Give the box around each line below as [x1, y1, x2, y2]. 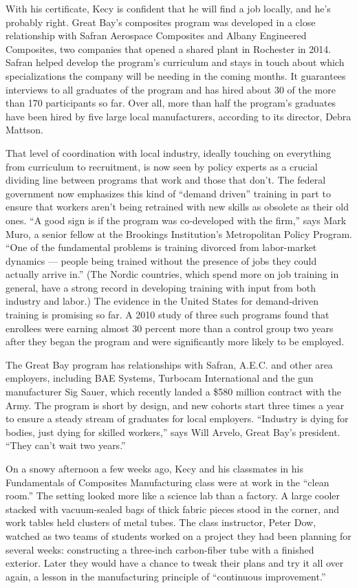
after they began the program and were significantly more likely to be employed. [6, 334, 345, 349]
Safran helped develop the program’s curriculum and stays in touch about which [6, 55, 345, 69]
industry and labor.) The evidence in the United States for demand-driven [6, 294, 318, 308]
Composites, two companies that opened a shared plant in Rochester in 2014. [6, 41, 332, 56]
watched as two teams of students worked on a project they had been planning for [6, 528, 351, 543]
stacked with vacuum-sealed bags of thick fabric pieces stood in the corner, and [6, 501, 340, 516]
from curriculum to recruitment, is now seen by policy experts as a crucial [6, 159, 318, 173]
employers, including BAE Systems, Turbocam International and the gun [6, 371, 314, 385]
